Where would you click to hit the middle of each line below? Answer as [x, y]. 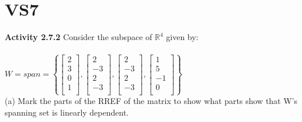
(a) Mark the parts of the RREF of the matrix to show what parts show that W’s [151, 100]
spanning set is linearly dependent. [67, 112]
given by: [182, 37]
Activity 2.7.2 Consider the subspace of [79, 37]
